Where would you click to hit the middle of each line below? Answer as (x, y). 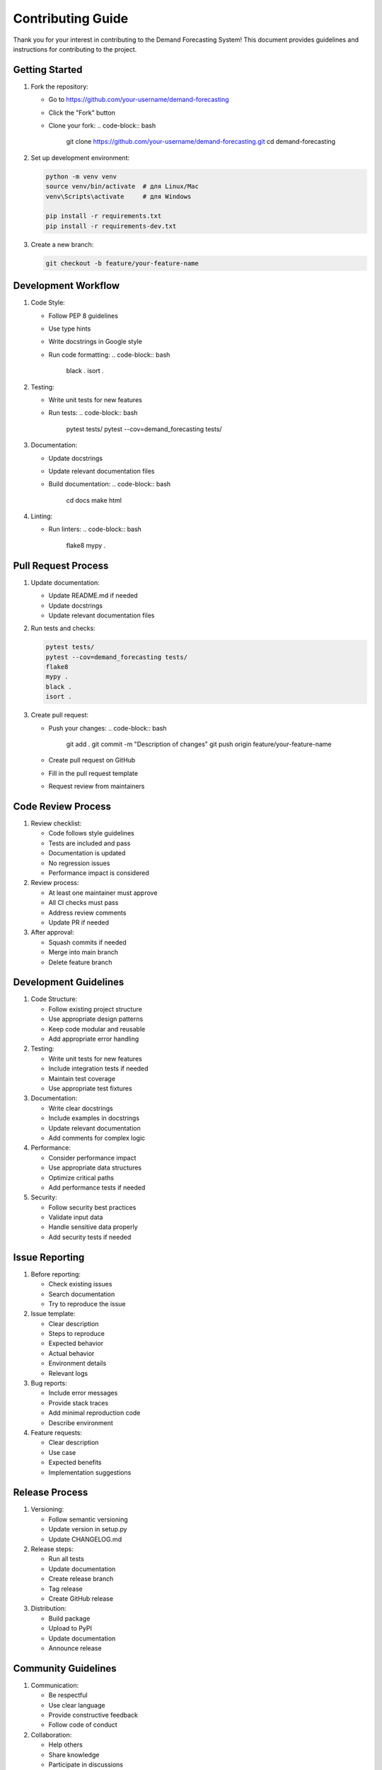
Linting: (42, 516)
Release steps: (52, 1549)
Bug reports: (49, 1383)
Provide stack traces (79, 1403)
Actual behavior (71, 1353)
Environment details (77, 1364)
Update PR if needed (79, 923)
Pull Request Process (61, 565)
